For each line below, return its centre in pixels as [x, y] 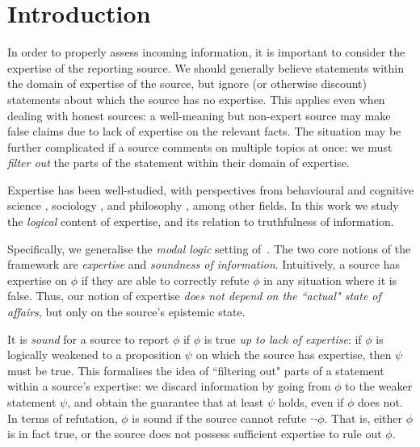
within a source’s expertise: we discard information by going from [169, 386]
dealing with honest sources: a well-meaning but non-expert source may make [199, 115]
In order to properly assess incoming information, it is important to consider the [206, 52]
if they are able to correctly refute [165, 280]
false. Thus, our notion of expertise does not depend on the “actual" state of [194, 296]
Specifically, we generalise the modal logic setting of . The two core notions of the [209, 248]
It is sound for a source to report [88, 338]
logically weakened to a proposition [94, 355]
